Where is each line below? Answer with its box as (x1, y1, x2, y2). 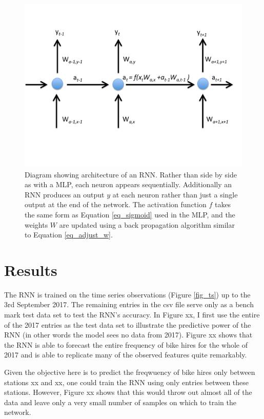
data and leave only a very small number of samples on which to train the (4, 396, 236, 407)
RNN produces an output (25, 189, 105, 199)
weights (25, 219, 48, 230)
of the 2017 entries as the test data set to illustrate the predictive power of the (4, 319, 251, 330)
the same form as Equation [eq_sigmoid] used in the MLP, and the (25, 209, 235, 220)
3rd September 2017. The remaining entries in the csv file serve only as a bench (4, 299, 254, 310)
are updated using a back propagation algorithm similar (59, 219, 235, 230)
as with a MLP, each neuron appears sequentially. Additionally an (25, 179, 232, 190)
